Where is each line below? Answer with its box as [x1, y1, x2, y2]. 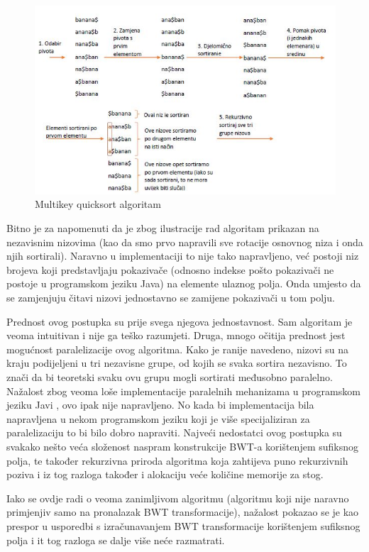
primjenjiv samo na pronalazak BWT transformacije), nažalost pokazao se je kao [6, 504, 359, 519]
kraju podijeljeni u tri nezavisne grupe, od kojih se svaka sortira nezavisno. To [6, 355, 347, 370]
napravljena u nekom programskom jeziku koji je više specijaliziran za [6, 411, 310, 426]
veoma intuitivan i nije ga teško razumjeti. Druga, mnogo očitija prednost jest [6, 328, 346, 343]
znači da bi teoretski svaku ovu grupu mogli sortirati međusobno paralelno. [6, 370, 333, 384]
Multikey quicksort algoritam [35, 197, 161, 211]
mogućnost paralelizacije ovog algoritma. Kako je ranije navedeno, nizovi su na [6, 341, 349, 356]
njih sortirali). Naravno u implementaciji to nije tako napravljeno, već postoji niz [6, 248, 359, 263]
